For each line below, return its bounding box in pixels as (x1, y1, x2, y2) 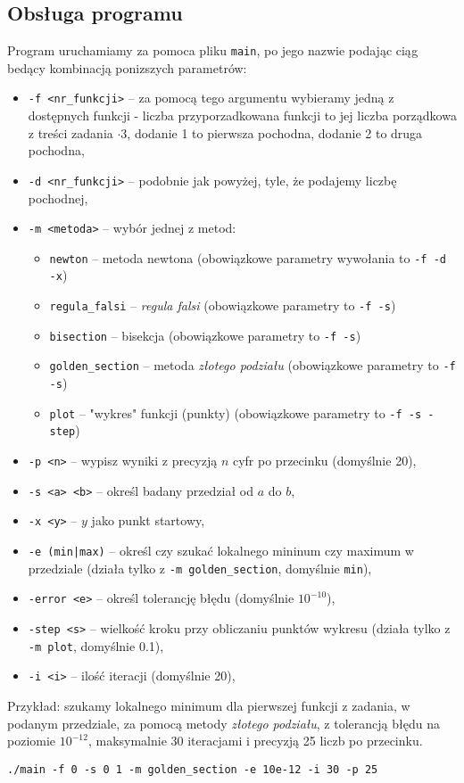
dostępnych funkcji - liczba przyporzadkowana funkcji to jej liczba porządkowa (28, 106, 457, 125)
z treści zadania (28, 123, 113, 142)
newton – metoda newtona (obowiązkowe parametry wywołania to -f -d (49, 248, 446, 267)
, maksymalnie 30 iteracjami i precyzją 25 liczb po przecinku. (87, 731, 423, 750)
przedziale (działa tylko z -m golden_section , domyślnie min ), (28, 558, 372, 577)
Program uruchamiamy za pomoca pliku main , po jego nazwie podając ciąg (7, 41, 418, 60)
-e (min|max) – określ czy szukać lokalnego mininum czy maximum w (28, 541, 414, 560)
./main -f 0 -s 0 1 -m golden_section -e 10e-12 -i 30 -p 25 (7, 762, 378, 776)
